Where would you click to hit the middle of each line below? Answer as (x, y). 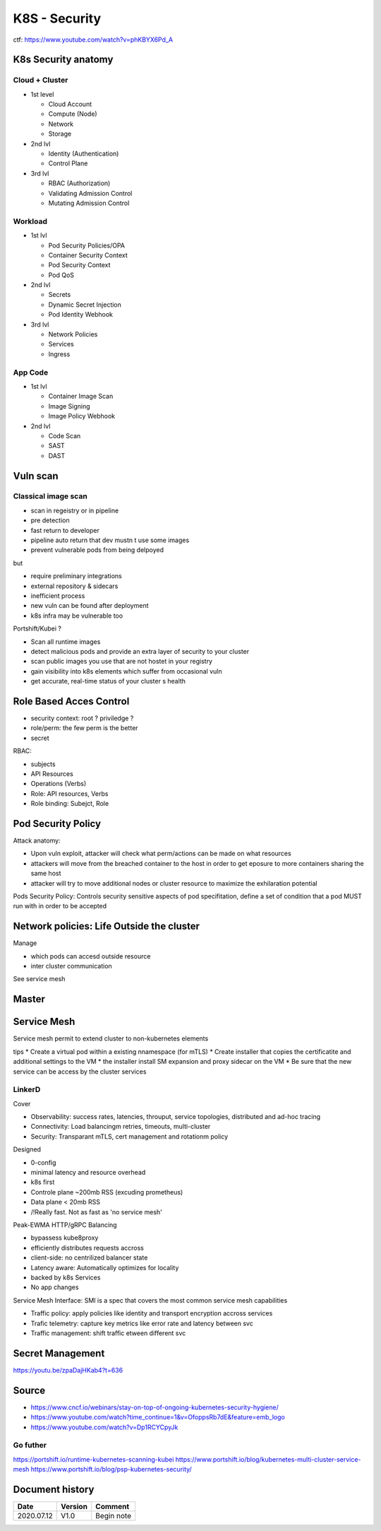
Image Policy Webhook (82, 416)
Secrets (60, 295)
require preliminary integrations (77, 576)
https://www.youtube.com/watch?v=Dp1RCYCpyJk (104, 1427)
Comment (113, 1506)
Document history (54, 1489)
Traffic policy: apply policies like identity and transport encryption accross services (152, 1313)
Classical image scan (50, 496)
